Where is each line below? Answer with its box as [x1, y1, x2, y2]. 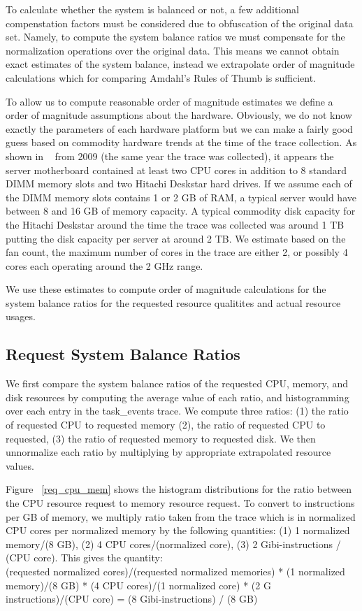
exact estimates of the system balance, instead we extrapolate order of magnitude [6, 57, 355, 71]
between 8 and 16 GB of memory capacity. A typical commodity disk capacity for [6, 203, 356, 218]
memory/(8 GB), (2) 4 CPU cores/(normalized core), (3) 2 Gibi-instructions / [6, 536, 341, 551]
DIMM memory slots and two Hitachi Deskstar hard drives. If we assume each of [6, 176, 352, 191]
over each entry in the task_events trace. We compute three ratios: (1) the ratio [6, 403, 349, 418]
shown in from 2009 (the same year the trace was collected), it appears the [6, 148, 334, 163]
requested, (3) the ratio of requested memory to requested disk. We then [6, 431, 316, 445]
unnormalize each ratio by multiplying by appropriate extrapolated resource [6, 445, 331, 459]
